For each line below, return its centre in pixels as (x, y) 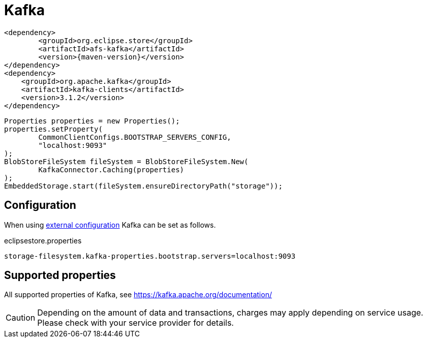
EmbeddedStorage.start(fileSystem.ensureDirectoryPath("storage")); (143, 186)
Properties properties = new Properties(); (92, 121)
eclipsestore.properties (43, 240)
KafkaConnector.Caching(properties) (111, 169)
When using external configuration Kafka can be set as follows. (110, 225)
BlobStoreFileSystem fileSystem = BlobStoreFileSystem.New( (126, 161)
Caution (21, 318)
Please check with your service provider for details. (135, 323)
